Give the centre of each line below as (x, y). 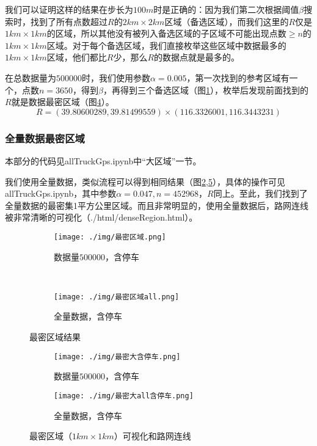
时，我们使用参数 (116, 77)
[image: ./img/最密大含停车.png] (117, 356)
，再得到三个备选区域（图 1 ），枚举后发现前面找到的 (206, 90)
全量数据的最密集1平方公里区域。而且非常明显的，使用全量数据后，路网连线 (157, 205)
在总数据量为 (31, 77)
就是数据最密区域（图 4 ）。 (63, 102)
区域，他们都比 (77, 57)
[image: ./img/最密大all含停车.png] (124, 396)
